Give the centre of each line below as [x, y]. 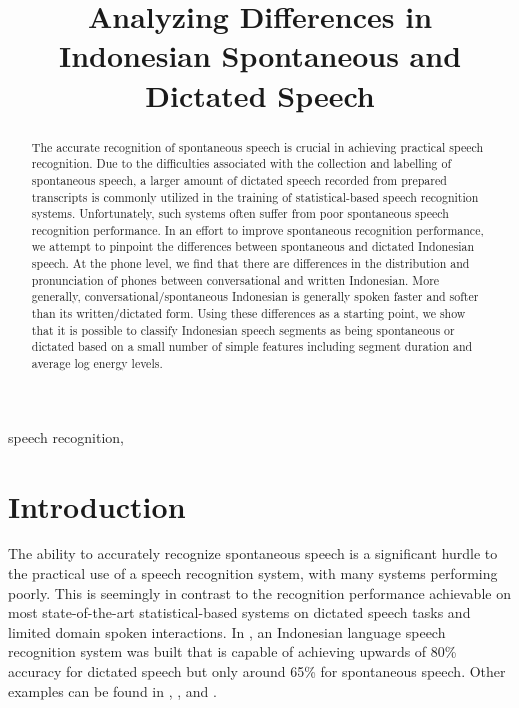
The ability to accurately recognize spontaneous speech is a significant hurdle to [253, 553]
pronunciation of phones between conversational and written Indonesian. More [235, 279]
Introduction [97, 505]
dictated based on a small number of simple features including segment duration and [252, 346]
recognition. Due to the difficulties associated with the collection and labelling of [241, 163]
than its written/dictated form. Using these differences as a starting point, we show [248, 313]
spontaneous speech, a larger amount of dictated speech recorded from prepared [239, 179]
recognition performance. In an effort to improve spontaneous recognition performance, [257, 229]
